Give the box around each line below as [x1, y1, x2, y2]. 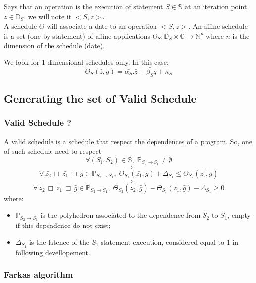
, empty [227, 210, 251, 220]
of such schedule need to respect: [4, 146, 103, 156]
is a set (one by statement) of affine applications [4, 30, 151, 41]
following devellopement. [15, 247, 90, 257]
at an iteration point [185, 1, 247, 11]
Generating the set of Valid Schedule [4, 90, 197, 106]
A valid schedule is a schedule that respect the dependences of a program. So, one [4, 136, 252, 146]
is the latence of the [29, 236, 89, 247]
